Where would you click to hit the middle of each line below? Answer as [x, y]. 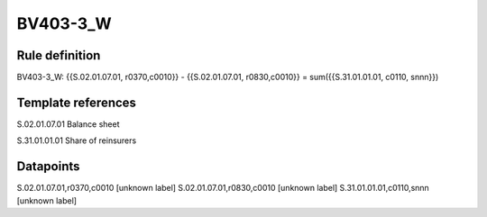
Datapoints [48, 167]
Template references [77, 102]
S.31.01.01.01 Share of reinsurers [77, 140]
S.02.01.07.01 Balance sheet [68, 124]
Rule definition [59, 55]
